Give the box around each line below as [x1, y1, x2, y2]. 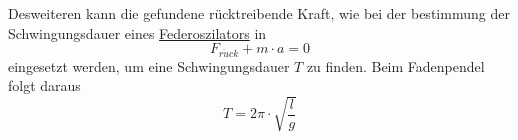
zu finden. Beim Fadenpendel [306, 55, 485, 76]
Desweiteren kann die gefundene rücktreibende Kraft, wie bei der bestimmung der [8, 3, 510, 23]
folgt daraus [8, 75, 81, 96]
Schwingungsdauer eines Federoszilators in [8, 22, 267, 43]
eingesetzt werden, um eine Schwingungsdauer [8, 55, 290, 76]
